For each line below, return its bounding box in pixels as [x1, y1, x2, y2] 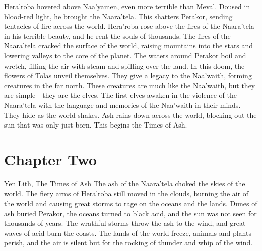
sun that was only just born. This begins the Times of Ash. [4, 119, 187, 130]
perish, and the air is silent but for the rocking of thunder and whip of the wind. [4, 237, 253, 248]
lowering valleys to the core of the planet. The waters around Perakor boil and [4, 50, 246, 60]
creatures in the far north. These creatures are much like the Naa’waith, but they [4, 80, 255, 90]
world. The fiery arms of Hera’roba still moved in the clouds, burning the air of [4, 188, 249, 199]
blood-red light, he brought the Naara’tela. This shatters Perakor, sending [4, 11, 233, 21]
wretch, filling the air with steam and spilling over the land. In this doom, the [4, 60, 245, 71]
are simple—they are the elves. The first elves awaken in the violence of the [4, 90, 237, 100]
